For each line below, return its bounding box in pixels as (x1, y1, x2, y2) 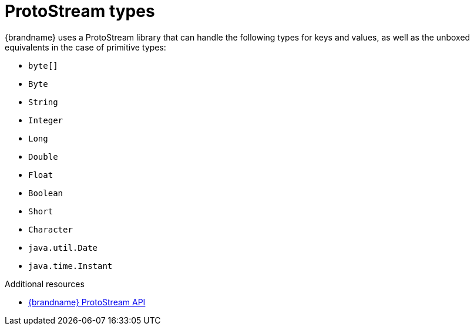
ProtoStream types (5, 1, 155, 21)
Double (28, 151, 58, 161)
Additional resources (5, 278, 85, 289)
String (28, 97, 58, 107)
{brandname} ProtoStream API (28, 297, 146, 307)
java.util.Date (28, 243, 98, 252)
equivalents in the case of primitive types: (5, 42, 166, 52)
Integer (28, 115, 63, 125)
